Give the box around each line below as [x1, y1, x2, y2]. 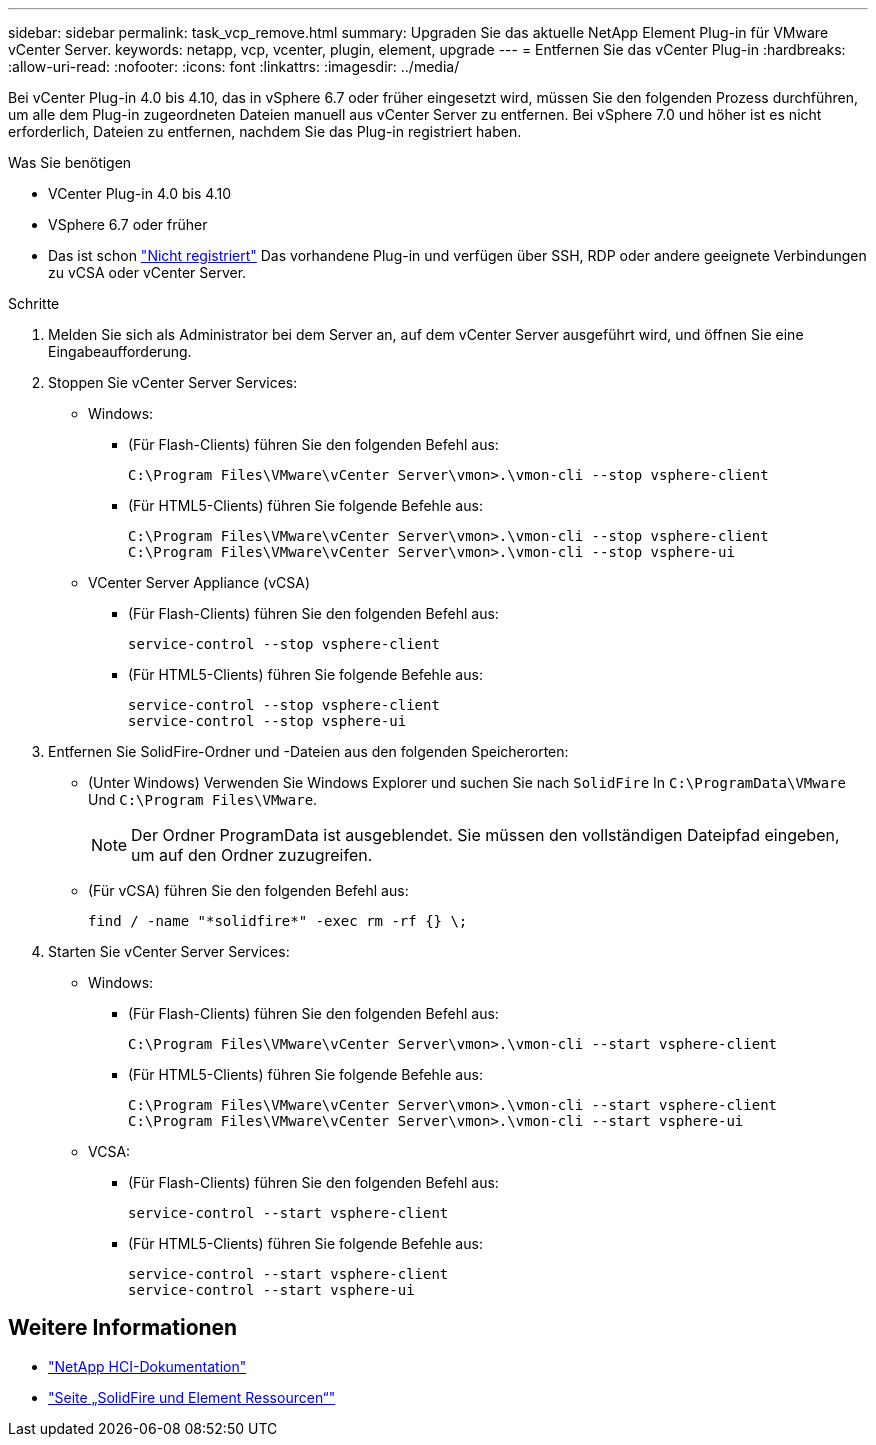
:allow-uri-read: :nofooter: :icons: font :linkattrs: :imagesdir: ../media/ [8, 58, 460, 75]
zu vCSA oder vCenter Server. [48, 264, 247, 281]
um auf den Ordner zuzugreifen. [131, 845, 373, 865]
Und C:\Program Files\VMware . [88, 791, 318, 808]
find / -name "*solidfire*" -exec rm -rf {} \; [88, 913, 468, 929]
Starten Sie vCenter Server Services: [48, 943, 290, 960]
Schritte [8, 295, 60, 312]
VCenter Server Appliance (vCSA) [88, 574, 311, 591]
